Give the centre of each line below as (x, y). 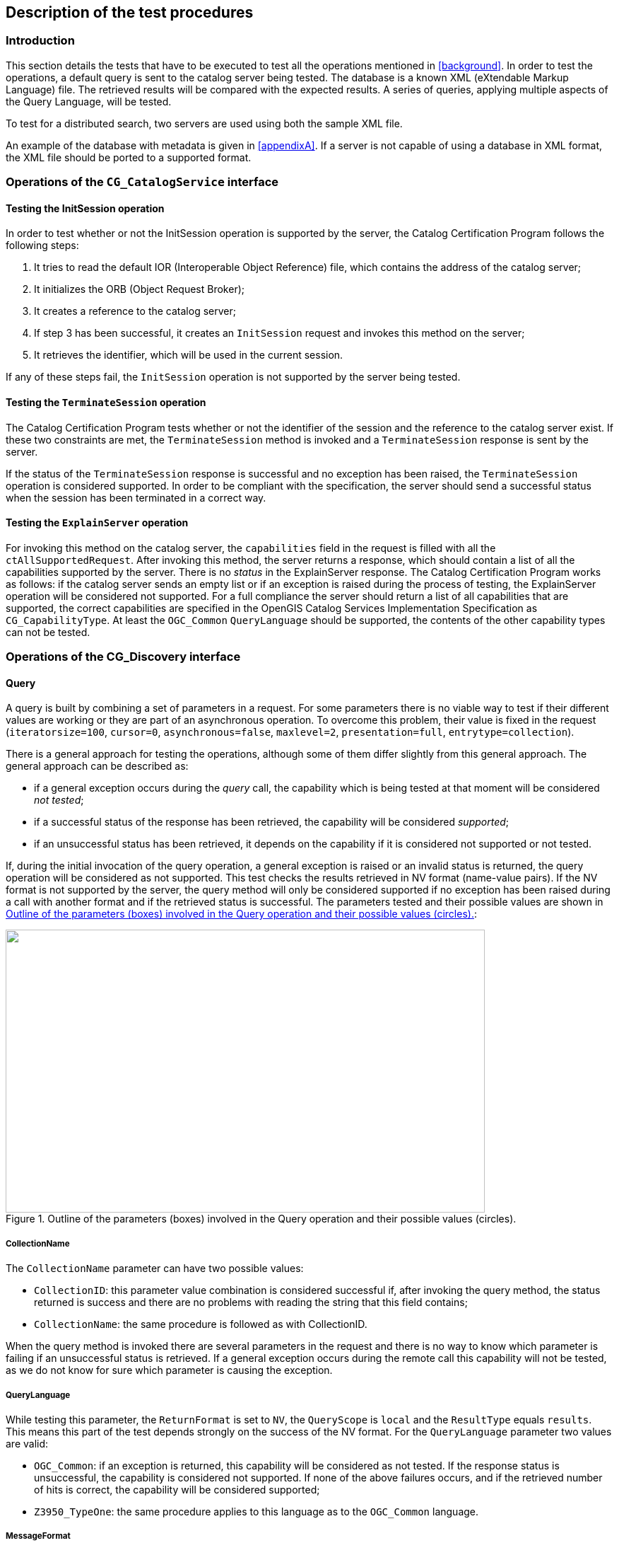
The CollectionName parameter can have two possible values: (155, 1269)
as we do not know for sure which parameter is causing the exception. (169, 1370)
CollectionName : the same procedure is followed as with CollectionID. (201, 1324)
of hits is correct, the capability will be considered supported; (177, 1489)
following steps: (42, 245)
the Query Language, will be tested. (89, 101)
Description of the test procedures (130, 12)
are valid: (27, 1443)
